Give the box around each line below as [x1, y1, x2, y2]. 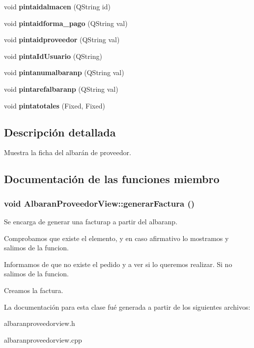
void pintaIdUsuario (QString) [4, 51, 102, 61]
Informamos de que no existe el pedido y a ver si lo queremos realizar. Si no [4, 259, 232, 269]
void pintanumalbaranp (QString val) [4, 67, 124, 78]
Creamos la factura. [4, 285, 63, 295]
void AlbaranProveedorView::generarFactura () [4, 197, 195, 209]
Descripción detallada [4, 124, 116, 139]
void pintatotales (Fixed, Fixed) [4, 100, 105, 110]
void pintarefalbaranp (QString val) [4, 83, 118, 94]
